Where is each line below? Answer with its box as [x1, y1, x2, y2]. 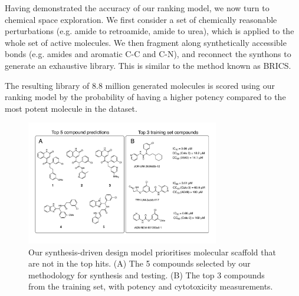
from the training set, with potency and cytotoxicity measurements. [28, 280, 273, 292]
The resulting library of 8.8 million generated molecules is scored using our [5, 79, 275, 91]
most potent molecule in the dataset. [5, 102, 137, 114]
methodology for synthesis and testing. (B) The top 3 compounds [28, 268, 265, 281]
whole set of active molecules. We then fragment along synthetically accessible [5, 36, 287, 48]
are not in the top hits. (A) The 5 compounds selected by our [28, 257, 251, 270]
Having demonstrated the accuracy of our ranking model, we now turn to [5, 2, 270, 14]
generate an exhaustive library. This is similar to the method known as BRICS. [5, 59, 291, 71]
